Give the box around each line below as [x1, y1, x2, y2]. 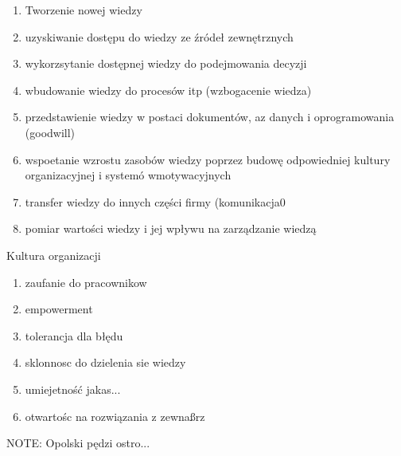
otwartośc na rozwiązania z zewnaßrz [25, 407, 205, 424]
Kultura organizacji [6, 246, 101, 263]
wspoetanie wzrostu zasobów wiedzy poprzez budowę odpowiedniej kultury [25, 151, 391, 167]
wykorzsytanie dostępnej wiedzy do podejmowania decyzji [25, 55, 307, 72]
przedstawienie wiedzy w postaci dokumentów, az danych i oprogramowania [25, 108, 395, 125]
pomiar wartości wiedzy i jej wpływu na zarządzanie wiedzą [25, 220, 317, 237]
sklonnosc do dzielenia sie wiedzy [25, 354, 186, 371]
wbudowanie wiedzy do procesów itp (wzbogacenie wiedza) [25, 81, 312, 98]
